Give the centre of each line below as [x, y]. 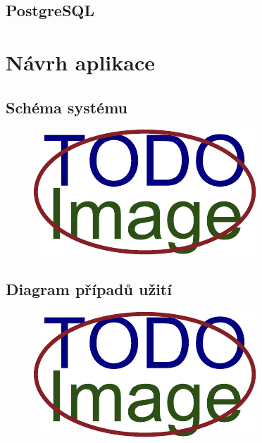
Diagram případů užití [89, 289]
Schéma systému [67, 107]
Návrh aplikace [80, 62]
